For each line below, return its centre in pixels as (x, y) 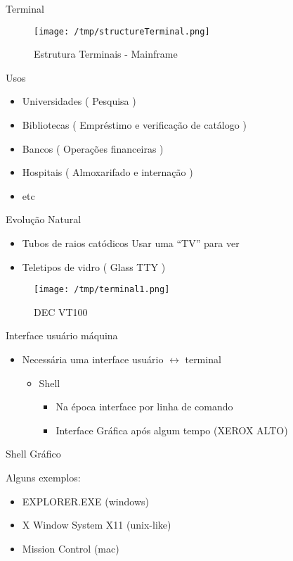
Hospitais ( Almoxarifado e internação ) (108, 172)
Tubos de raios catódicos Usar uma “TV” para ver (131, 243)
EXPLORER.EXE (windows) (85, 501)
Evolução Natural (44, 219)
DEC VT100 (61, 311)
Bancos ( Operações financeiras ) (93, 148)
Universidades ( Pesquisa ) (79, 101)
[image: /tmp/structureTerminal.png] (122, 31)
